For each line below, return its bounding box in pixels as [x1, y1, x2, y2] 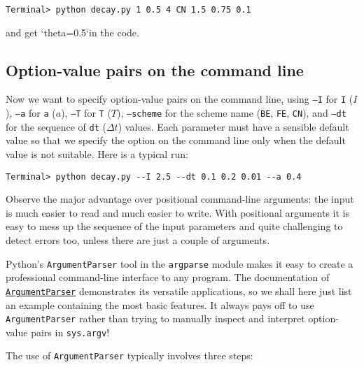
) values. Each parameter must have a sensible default [118, 119, 349, 134]
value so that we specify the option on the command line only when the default [6, 133, 346, 147]
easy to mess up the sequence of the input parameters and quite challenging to [6, 219, 343, 233]
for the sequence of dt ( [6, 119, 106, 134]
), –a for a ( [6, 106, 56, 120]
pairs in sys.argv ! [31, 324, 110, 339]
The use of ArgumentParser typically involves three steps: [6, 348, 253, 363]
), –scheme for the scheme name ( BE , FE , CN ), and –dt [117, 106, 346, 120]
